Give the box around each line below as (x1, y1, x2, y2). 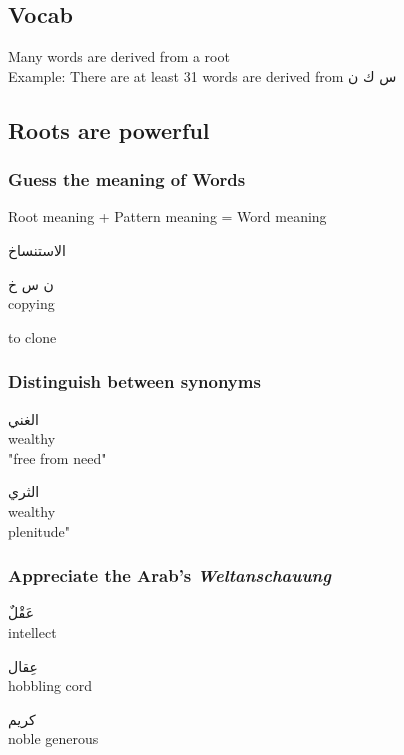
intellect (8, 621, 57, 642)
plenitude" (8, 520, 71, 541)
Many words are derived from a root (8, 46, 230, 67)
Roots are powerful (8, 114, 210, 145)
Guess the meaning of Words (8, 167, 246, 192)
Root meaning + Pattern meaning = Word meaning (8, 206, 327, 227)
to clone (8, 326, 57, 347)
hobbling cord (8, 675, 93, 696)
